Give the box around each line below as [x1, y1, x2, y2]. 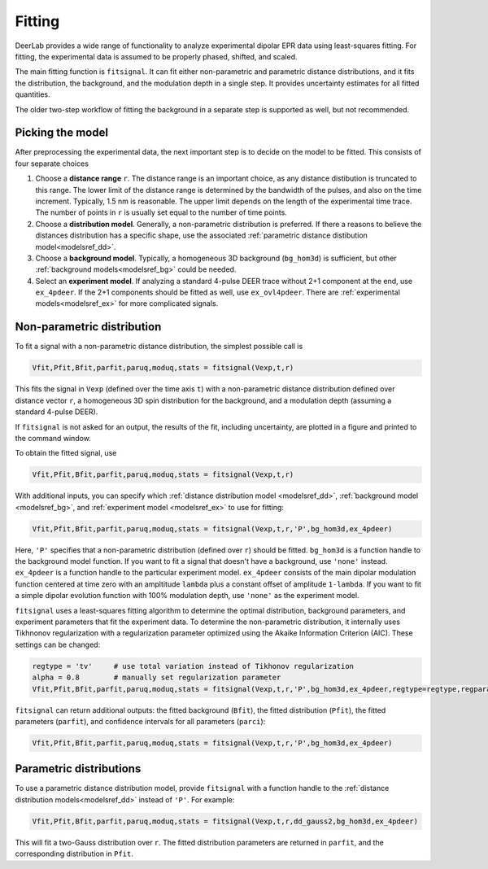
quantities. [15, 90, 50, 99]
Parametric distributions [15, 762, 142, 776]
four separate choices [15, 159, 89, 168]
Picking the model [15, 126, 109, 140]
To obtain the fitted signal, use [15, 448, 117, 458]
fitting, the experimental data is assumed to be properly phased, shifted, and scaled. [15, 51, 298, 61]
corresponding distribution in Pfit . [15, 849, 133, 858]
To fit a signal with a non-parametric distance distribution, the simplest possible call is [15, 342, 303, 352]
